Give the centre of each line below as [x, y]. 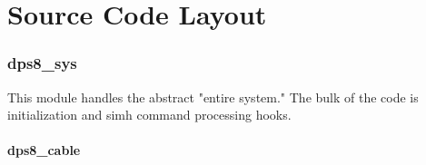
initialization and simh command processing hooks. [149, 115]
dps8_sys [42, 63]
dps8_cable [44, 150]
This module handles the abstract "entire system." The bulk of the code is [213, 97]
